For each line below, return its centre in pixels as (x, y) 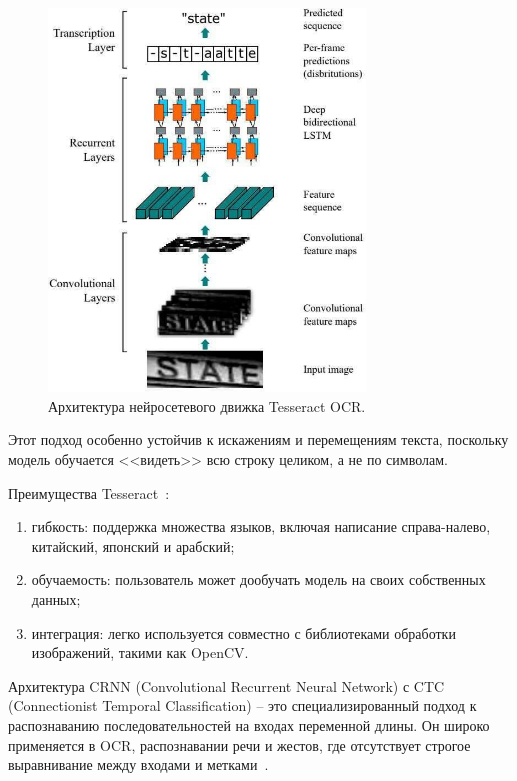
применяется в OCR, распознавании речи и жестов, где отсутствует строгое (239, 744)
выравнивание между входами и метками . (138, 764)
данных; (56, 599)
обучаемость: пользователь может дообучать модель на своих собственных (258, 579)
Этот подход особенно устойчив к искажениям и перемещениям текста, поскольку (258, 439)
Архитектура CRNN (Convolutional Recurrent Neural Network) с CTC (226, 685)
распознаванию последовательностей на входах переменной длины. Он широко (249, 724)
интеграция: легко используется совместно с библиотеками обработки (243, 632)
